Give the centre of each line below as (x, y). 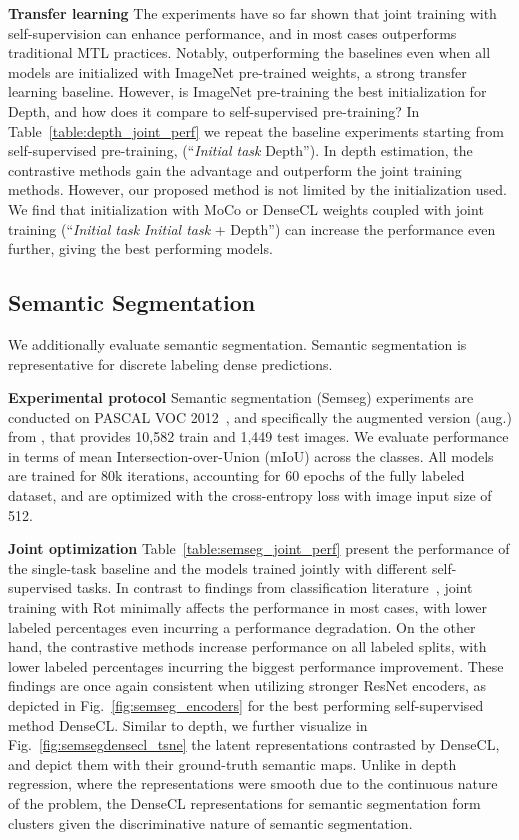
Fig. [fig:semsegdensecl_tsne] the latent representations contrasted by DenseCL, (254, 744)
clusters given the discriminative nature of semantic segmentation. (210, 822)
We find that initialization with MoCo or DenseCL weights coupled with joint (246, 208)
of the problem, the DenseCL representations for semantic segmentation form (244, 802)
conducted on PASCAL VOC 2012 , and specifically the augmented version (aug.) (260, 416)
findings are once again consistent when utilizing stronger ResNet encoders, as (247, 685)
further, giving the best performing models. (140, 248)
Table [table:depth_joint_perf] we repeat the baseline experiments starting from (256, 130)
